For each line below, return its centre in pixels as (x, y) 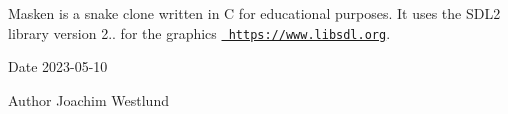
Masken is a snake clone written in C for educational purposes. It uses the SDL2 (254, 13)
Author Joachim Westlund (88, 99)
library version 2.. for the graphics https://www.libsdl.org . (199, 32)
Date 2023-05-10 (58, 66)
